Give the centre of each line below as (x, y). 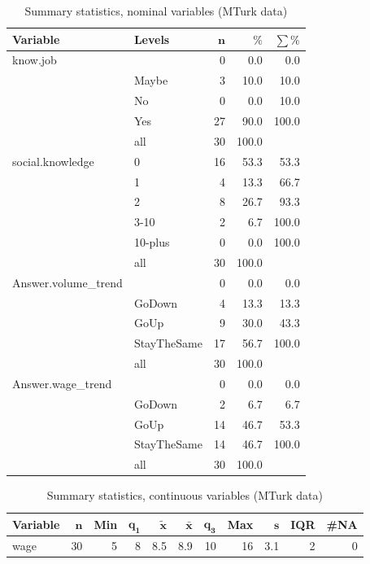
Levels (152, 39)
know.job (35, 60)
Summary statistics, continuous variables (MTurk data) (185, 495)
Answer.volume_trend (67, 282)
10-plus (152, 242)
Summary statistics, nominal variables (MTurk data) (156, 11)
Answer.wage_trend (62, 383)
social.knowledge (53, 161)
